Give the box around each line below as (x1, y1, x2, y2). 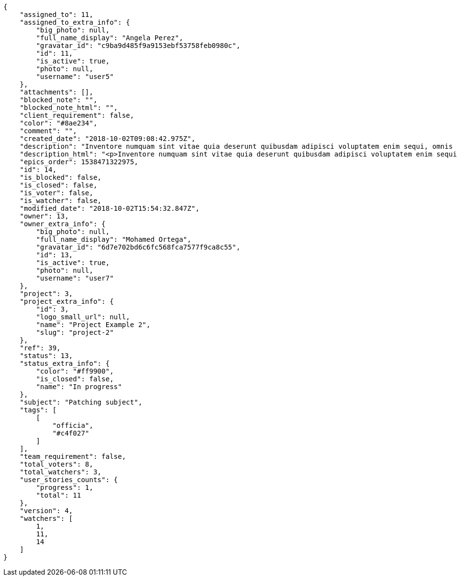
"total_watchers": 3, (19, 468, 102, 476)
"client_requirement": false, (19, 111, 134, 119)
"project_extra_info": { (19, 298, 114, 305)
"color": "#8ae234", (19, 119, 97, 127)
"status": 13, (19, 352, 73, 360)
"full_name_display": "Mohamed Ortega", (36, 235, 191, 243)
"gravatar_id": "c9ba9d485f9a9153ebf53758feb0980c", (36, 42, 240, 49)
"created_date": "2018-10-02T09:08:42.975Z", (19, 135, 196, 142)
